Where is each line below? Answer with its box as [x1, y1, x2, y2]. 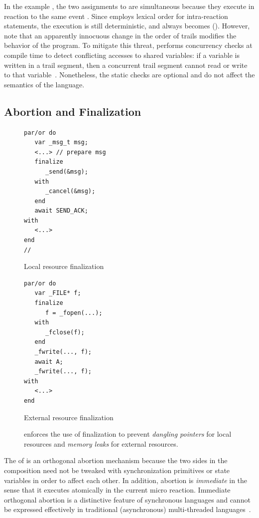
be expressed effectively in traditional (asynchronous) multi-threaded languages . [4, 504, 251, 515]
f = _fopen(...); [45, 309, 103, 316]
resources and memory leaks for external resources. [24, 438, 178, 449]
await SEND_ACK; [34, 207, 88, 215]
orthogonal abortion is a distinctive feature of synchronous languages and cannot [4, 494, 251, 505]
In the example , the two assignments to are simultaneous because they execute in [4, 1, 255, 11]
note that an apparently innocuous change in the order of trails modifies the [4, 30, 237, 40]
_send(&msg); [45, 168, 88, 175]
